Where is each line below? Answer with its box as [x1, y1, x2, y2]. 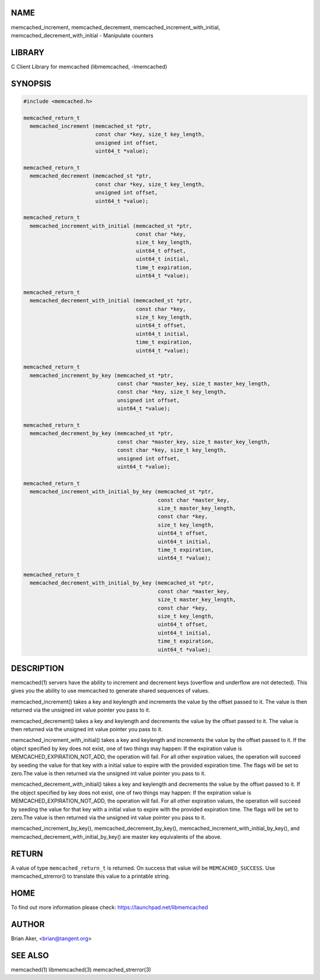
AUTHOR [11, 919, 45, 929]
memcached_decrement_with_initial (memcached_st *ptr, [30, 297, 193, 304]
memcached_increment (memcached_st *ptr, [30, 122, 152, 129]
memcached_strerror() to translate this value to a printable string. [11, 873, 170, 880]
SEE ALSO [11, 950, 49, 960]
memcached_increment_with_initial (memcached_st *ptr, [30, 223, 193, 229]
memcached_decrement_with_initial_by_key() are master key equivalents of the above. [11, 833, 222, 840]
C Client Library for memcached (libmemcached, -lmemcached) [11, 63, 168, 70]
